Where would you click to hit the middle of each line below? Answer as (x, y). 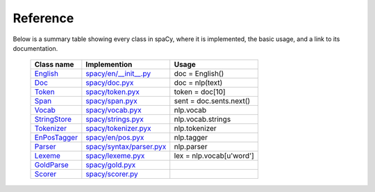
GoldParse (51, 165)
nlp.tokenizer (195, 129)
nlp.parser (191, 147)
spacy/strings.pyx (115, 120)
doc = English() (199, 74)
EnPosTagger (56, 138)
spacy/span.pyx (112, 101)
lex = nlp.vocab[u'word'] (214, 156)
